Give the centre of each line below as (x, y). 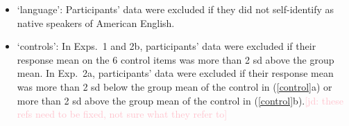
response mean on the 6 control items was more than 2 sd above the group (176, 59)
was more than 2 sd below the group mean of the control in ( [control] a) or (174, 86)
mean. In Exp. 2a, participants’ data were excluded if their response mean (175, 73)
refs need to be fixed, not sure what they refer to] (122, 114)
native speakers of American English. (96, 22)
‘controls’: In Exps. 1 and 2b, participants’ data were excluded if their (167, 46)
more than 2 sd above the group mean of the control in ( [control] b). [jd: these (180, 100)
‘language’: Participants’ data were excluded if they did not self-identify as (176, 9)
